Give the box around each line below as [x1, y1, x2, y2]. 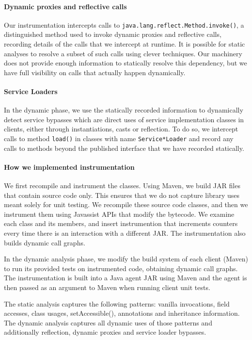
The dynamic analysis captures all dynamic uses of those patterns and [4, 317, 212, 327]
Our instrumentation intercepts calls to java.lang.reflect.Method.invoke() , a [4, 19, 244, 30]
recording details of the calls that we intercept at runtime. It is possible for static [4, 39, 245, 49]
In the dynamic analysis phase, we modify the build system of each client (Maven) [4, 254, 248, 264]
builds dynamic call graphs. [4, 237, 85, 247]
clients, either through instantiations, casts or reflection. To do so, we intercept [4, 124, 238, 134]
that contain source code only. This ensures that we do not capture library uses [4, 190, 239, 200]
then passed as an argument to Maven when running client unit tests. [4, 282, 210, 292]
